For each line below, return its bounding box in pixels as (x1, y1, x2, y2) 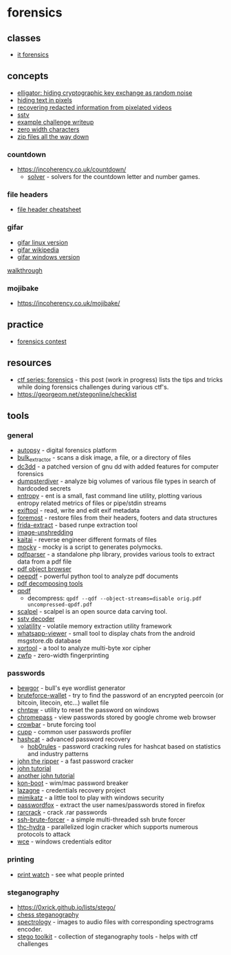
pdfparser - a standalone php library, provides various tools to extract (16, 550, 215, 559)
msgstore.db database (16, 636, 81, 645)
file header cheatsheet (16, 205, 81, 214)
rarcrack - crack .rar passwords (16, 808, 108, 817)
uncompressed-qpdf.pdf (27, 601, 93, 608)
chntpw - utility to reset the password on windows (16, 706, 159, 714)
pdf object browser (16, 565, 72, 573)
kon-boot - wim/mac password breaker (16, 779, 129, 787)
